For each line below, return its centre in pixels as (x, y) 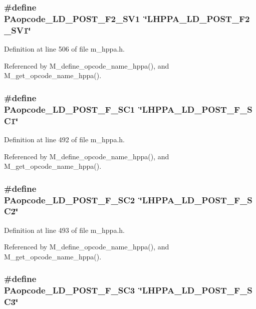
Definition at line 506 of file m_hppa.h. (64, 49)
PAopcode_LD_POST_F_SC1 (70, 109)
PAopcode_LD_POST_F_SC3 (70, 290)
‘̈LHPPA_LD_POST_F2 (197, 18)
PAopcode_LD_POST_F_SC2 (70, 200)
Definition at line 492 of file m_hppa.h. (64, 139)
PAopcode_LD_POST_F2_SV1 (72, 18)
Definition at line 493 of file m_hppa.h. (64, 230)
